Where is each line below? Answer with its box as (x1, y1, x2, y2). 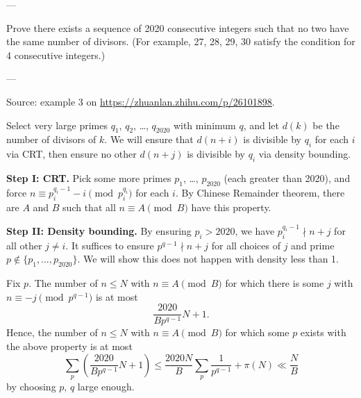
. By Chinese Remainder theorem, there (175, 185, 345, 200)
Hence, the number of (6, 325, 98, 340)
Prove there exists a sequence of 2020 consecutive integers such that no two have (6, 20, 349, 35)
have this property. (191, 199, 271, 214)
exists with (300, 325, 346, 340)
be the (312, 117, 339, 132)
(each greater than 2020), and (224, 170, 351, 185)
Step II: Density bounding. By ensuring (6, 223, 192, 238)
